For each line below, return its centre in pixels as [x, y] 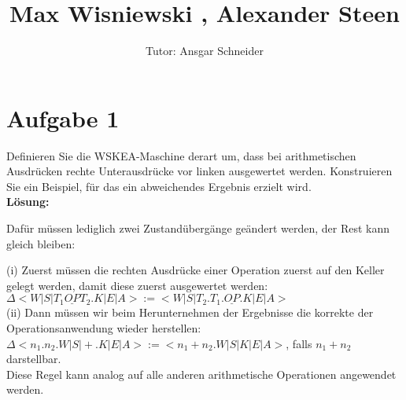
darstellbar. [34, 359]
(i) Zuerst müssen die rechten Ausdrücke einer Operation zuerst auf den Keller [196, 270]
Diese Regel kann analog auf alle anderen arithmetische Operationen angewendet [201, 374]
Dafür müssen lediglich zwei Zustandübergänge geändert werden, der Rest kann [198, 228]
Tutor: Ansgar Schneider [205, 51]
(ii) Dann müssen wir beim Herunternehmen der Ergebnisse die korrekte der [190, 312]
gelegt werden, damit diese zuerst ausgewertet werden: [137, 285]
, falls [299, 343]
